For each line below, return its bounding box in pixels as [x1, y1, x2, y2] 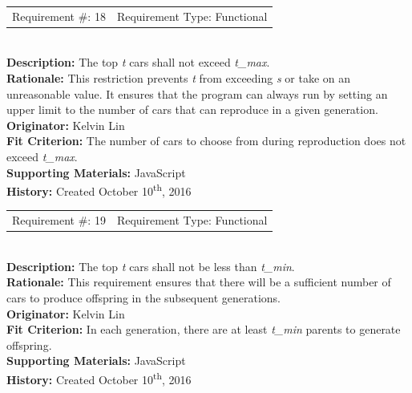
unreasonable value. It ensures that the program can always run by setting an [6, 85, 388, 102]
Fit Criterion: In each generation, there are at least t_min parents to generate [6, 321, 401, 338]
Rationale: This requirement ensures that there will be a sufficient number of [6, 273, 391, 290]
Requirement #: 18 [12, 7, 106, 24]
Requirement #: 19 [12, 212, 106, 229]
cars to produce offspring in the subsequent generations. [6, 290, 281, 306]
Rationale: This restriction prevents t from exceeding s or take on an [6, 70, 351, 87]
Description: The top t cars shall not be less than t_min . [6, 257, 295, 274]
